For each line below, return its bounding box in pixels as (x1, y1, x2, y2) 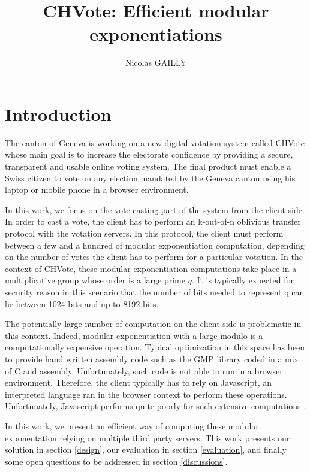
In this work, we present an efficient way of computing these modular (5, 419, 259, 432)
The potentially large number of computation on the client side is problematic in (5, 317, 302, 330)
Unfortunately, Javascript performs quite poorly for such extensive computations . (5, 400, 306, 412)
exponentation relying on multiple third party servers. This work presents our (5, 431, 290, 444)
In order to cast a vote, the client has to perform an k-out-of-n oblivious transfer (5, 215, 301, 228)
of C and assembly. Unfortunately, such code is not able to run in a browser (5, 364, 283, 377)
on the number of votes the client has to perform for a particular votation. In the (5, 250, 303, 263)
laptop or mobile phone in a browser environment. (5, 183, 189, 196)
